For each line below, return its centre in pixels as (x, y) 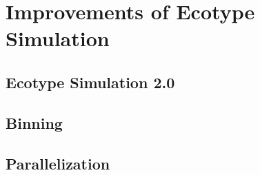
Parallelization (58, 163)
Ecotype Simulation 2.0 (90, 82)
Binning (34, 122)
